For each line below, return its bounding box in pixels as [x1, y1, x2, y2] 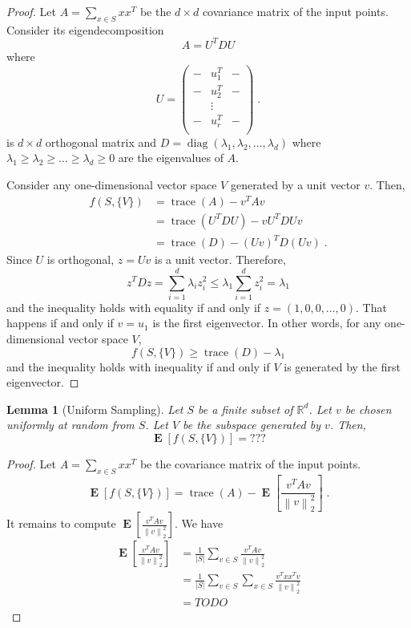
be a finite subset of [198, 400, 293, 417]
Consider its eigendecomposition [6, 21, 164, 38]
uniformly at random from [6, 416, 135, 433]
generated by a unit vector [230, 176, 361, 192]
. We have [174, 515, 224, 532]
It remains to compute [6, 515, 116, 532]
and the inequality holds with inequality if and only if [6, 358, 270, 375]
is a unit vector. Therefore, [155, 251, 286, 268]
